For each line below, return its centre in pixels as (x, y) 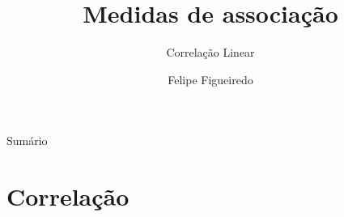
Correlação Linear (210, 52)
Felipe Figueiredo (210, 79)
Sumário (27, 140)
